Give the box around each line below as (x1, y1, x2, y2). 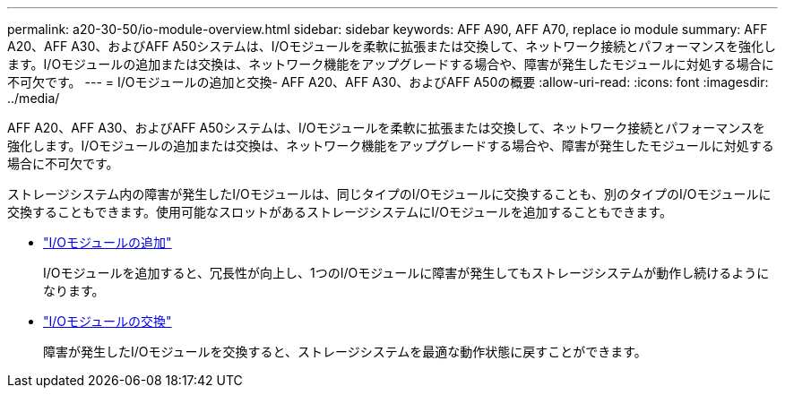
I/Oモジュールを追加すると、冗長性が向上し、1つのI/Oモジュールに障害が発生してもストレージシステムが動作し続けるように (43, 265, 770, 280)
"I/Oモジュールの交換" (43, 313, 172, 329)
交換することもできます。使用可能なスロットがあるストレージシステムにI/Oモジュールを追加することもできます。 (7, 204, 672, 219)
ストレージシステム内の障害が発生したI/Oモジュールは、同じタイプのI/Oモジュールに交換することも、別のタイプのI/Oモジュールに (7, 186, 772, 202)
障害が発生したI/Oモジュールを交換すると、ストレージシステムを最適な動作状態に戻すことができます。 (43, 344, 647, 359)
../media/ (7, 90, 60, 106)
